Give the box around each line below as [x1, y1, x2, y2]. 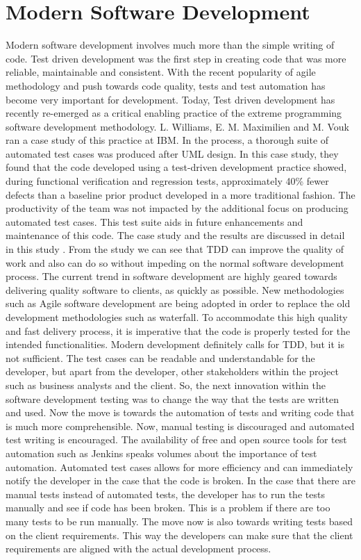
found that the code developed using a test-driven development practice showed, [6, 160, 347, 174]
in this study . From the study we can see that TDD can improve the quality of [6, 242, 344, 256]
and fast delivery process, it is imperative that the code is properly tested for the [6, 323, 351, 338]
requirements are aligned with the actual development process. [6, 541, 271, 556]
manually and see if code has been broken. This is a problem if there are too [6, 500, 330, 515]
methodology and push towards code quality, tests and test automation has [6, 78, 326, 92]
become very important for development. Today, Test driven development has [6, 92, 335, 106]
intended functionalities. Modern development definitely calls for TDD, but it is [6, 337, 345, 352]
